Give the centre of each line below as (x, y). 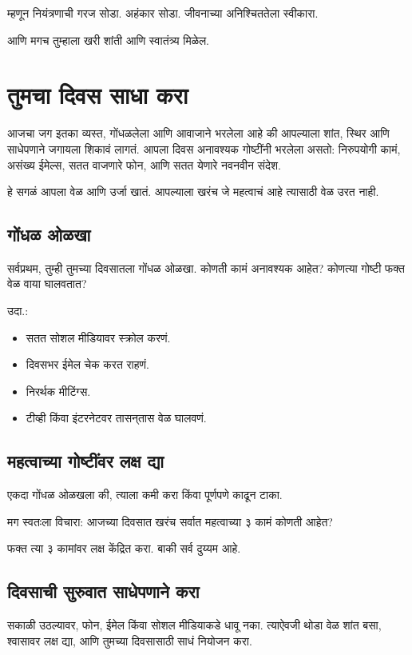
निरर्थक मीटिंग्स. (58, 391)
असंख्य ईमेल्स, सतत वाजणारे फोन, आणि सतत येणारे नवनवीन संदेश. (144, 164)
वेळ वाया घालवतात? (47, 284)
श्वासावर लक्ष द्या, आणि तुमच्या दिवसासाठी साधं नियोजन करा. (130, 640)
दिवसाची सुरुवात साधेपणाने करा (103, 591)
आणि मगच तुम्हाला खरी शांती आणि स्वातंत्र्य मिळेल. (108, 40)
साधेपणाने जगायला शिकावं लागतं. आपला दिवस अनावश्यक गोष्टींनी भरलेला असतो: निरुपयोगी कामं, (204, 148)
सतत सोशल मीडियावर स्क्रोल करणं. (98, 337)
